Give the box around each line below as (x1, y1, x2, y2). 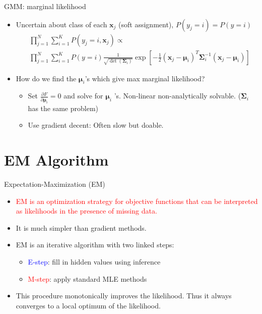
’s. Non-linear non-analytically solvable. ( (114, 90, 241, 101)
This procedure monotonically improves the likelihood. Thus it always (16, 290, 232, 301)
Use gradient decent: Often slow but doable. (28, 120, 164, 130)
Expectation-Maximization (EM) (4, 179, 105, 189)
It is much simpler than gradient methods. (16, 222, 147, 233)
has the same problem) (28, 102, 98, 113)
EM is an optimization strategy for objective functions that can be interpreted (16, 195, 258, 206)
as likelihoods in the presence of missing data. (16, 205, 157, 216)
